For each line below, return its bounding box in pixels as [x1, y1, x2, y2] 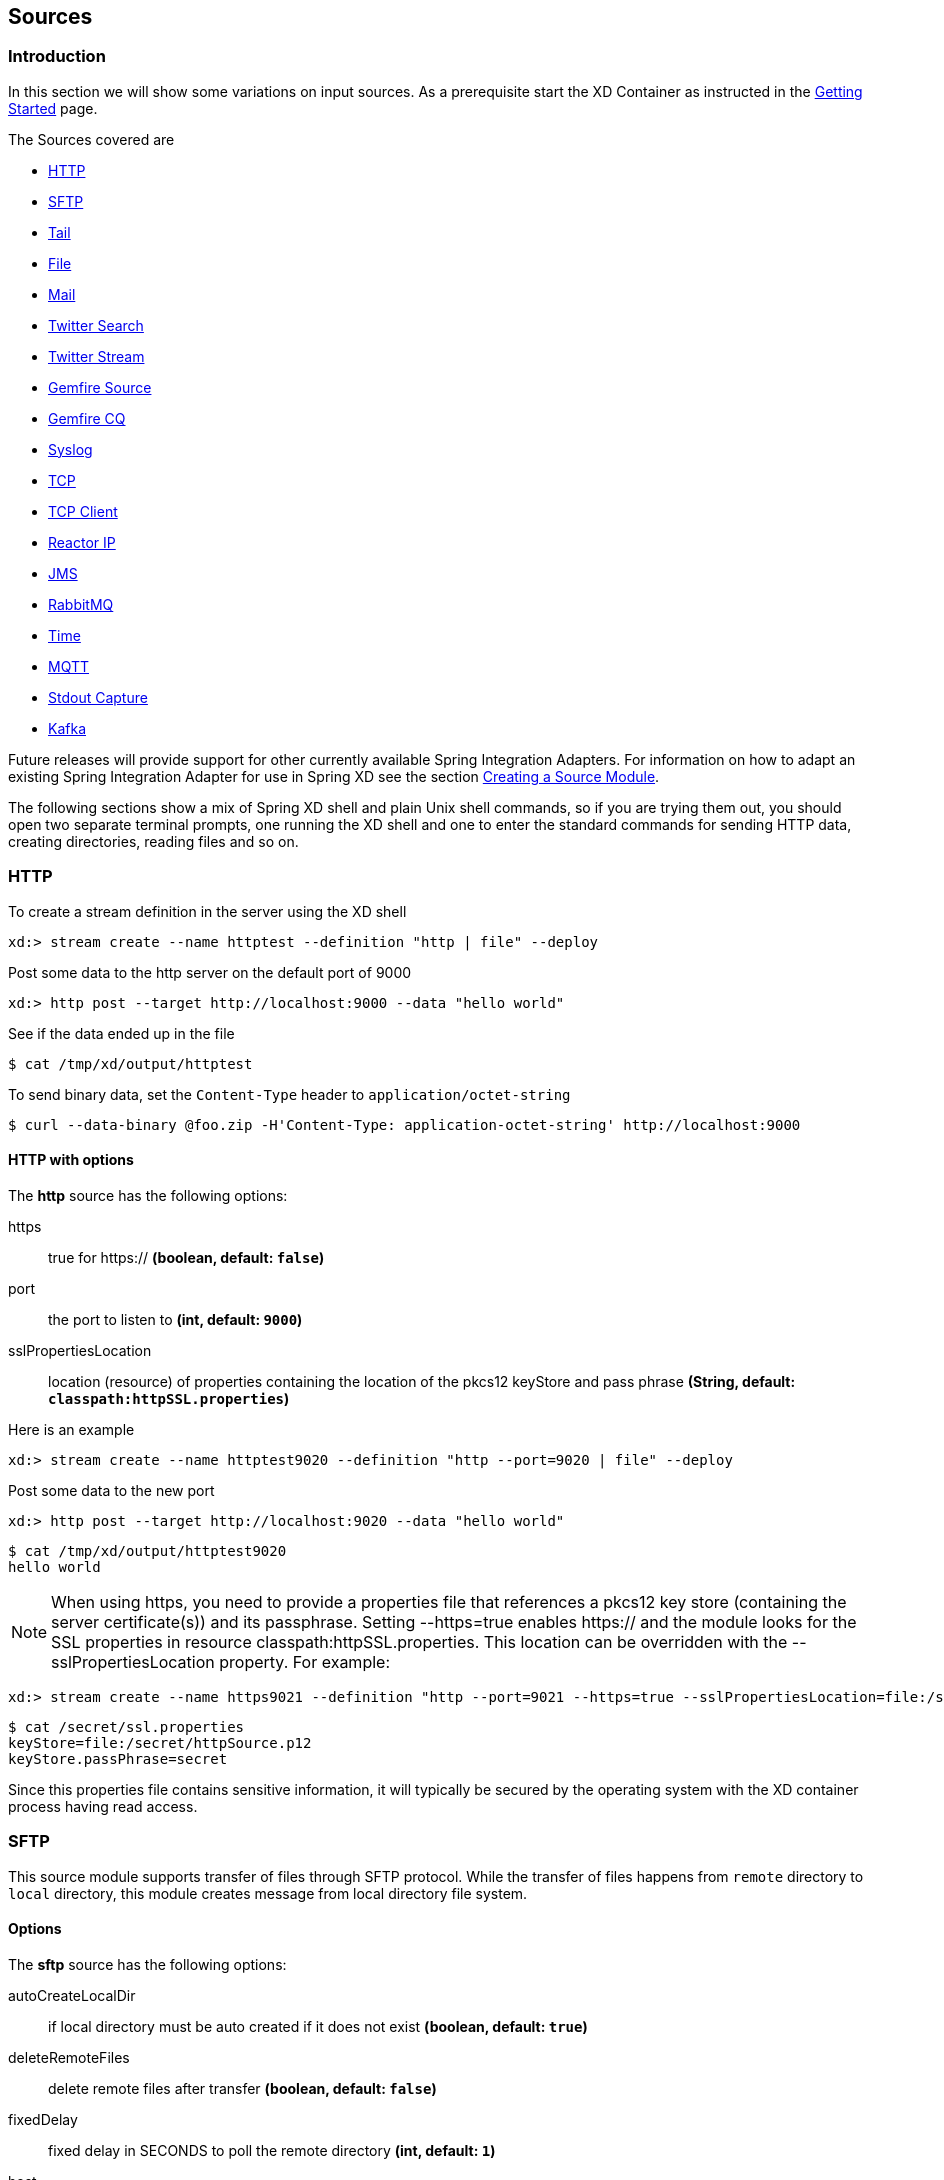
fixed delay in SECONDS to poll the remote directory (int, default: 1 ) [48, 2141, 496, 2159]
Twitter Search [48, 316, 144, 334]
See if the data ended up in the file [8, 1024, 235, 1042]
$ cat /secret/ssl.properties [8, 1718, 245, 1735]
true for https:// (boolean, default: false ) [48, 1248, 325, 1266]
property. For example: [219, 1651, 390, 1672]
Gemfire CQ [48, 409, 126, 427]
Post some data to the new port [8, 1481, 215, 1499]
